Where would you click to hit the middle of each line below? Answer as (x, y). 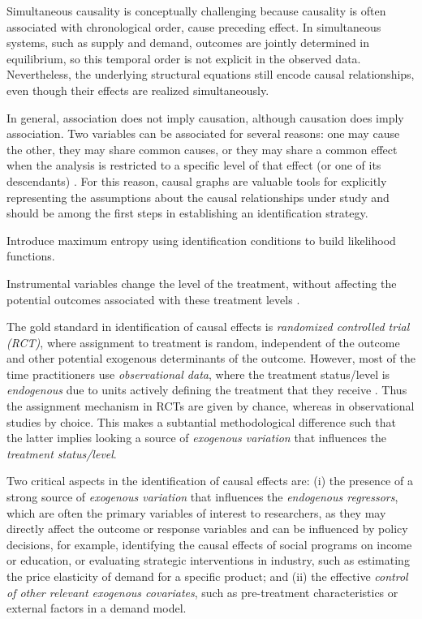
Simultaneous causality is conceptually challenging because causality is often (196, 11)
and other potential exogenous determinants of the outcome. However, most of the (211, 358)
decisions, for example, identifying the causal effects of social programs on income (209, 544)
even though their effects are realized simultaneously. (138, 90)
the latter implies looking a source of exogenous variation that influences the (197, 438)
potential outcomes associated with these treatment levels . (153, 299)
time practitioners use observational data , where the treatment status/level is (198, 374)
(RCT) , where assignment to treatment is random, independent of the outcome (203, 342)
